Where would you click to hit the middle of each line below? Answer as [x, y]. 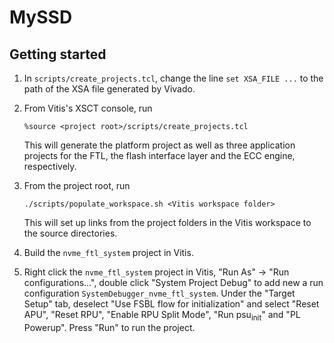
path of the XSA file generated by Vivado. [109, 89]
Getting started [58, 54]
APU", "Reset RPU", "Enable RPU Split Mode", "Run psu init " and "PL [162, 316]
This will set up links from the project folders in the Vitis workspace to [167, 222]
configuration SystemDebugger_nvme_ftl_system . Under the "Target [159, 293]
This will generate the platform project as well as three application [159, 145]
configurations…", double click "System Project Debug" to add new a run [173, 282]
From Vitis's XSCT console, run [88, 108]
